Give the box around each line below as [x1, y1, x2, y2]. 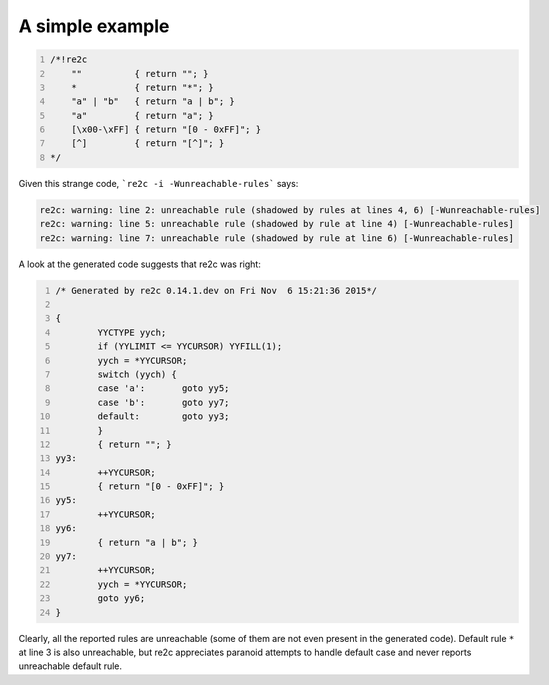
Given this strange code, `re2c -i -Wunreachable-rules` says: [18, 177, 299, 189]
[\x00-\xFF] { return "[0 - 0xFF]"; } [71, 124, 262, 135]
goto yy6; [97, 593, 146, 604]
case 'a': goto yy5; [97, 383, 230, 394]
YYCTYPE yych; [97, 326, 167, 338]
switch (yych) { [97, 368, 177, 380]
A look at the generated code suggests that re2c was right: [18, 258, 262, 270]
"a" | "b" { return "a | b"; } [71, 96, 235, 107]
